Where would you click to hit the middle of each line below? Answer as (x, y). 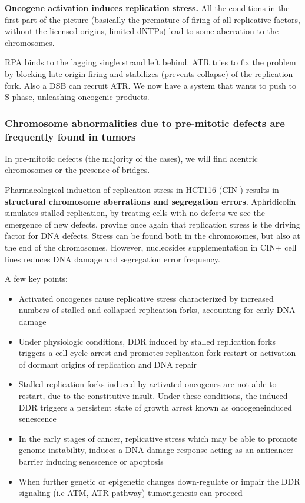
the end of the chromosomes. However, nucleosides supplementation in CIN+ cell (151, 247)
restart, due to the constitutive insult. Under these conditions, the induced (153, 395)
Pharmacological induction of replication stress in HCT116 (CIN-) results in (142, 190)
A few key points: (37, 279)
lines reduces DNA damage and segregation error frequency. (112, 259)
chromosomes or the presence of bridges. (77, 170)
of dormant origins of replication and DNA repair (108, 364)
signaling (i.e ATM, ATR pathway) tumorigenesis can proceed (130, 493)
